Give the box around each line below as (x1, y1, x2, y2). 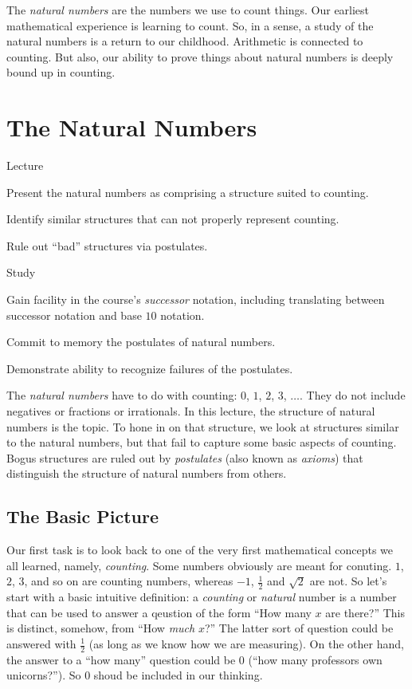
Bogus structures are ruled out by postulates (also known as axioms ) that (6, 449, 363, 466)
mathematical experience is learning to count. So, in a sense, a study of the (6, 17, 374, 33)
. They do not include (299, 387, 406, 404)
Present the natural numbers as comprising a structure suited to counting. (6, 183, 369, 200)
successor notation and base (6, 306, 142, 323)
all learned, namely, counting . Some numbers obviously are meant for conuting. (6, 557, 392, 573)
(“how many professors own (248, 651, 383, 667)
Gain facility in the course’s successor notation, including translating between (6, 291, 385, 308)
